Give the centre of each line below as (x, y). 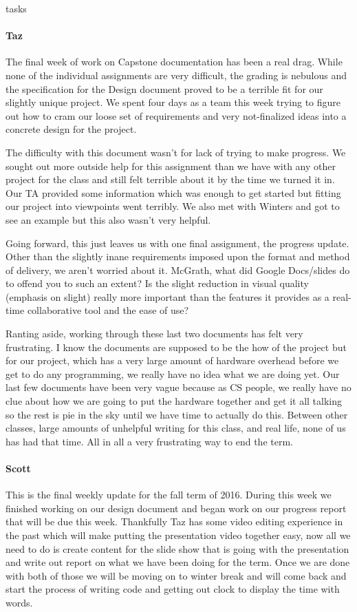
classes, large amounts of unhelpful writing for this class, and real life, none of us (176, 428)
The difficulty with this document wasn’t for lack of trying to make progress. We (176, 152)
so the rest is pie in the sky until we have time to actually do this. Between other (177, 414)
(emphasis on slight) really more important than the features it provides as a (167, 296)
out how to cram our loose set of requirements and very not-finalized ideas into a (176, 115)
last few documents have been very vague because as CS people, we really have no (178, 387)
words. (19, 602)
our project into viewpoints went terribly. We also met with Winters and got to (173, 206)
